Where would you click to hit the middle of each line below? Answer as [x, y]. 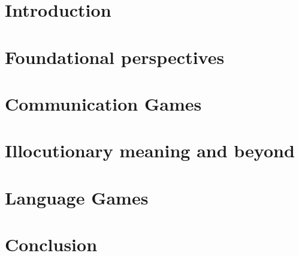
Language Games [77, 197]
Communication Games [103, 103]
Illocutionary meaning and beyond [150, 150]
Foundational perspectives [115, 57]
